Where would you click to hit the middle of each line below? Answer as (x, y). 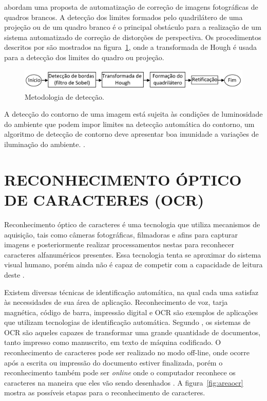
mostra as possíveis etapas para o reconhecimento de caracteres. (105, 393)
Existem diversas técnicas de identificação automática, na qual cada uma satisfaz (131, 292)
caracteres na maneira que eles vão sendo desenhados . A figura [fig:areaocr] (124, 382)
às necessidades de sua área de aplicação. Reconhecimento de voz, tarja (116, 302)
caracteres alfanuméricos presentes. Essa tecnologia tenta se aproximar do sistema (133, 254)
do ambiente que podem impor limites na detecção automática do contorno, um (129, 124)
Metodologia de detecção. (64, 96)
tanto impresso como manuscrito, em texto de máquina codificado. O (113, 342)
